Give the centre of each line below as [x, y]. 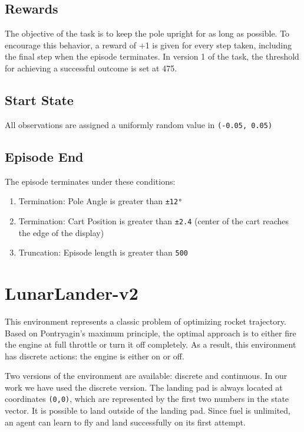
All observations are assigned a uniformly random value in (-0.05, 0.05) [139, 124]
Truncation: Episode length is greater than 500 [103, 252]
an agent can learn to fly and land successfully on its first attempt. [125, 422]
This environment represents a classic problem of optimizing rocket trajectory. [146, 321]
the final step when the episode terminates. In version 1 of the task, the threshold [152, 56]
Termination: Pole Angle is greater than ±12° [100, 201]
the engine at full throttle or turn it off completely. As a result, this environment [151, 344]
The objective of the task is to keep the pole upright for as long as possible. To [147, 33]
